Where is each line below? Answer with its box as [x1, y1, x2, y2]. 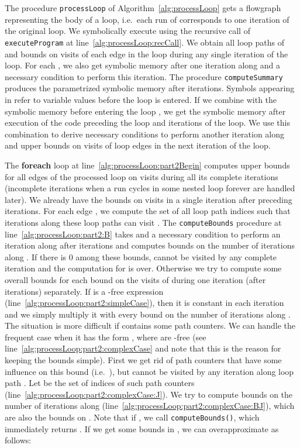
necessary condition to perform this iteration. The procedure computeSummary [5, 70, 283, 82]
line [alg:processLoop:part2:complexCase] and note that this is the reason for [5, 342, 281, 354]
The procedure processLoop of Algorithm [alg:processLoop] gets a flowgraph [5, 2, 281, 13]
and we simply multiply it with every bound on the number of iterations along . [5, 308, 291, 320]
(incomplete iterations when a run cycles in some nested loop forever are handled [5, 182, 295, 194]
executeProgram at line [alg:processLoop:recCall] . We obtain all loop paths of [5, 36, 285, 48]
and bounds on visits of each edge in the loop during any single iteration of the [5, 47, 288, 60]
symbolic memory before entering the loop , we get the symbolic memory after [5, 105, 286, 117]
